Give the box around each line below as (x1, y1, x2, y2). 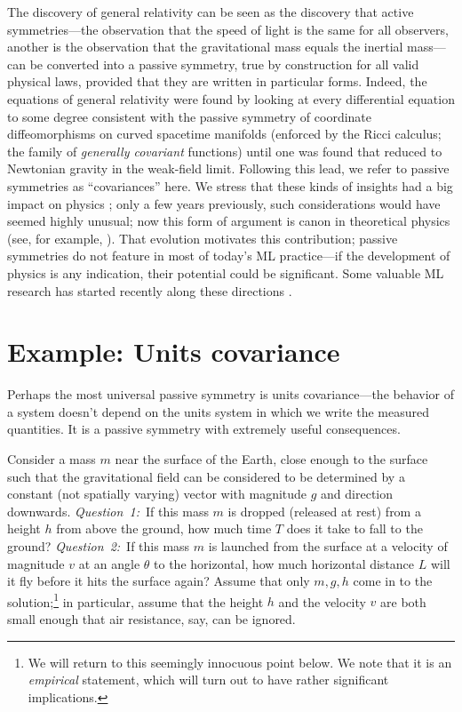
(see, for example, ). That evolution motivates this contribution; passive (7, 228, 398, 247)
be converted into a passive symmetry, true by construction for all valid (29, 54, 419, 73)
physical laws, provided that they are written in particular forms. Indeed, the (7, 72, 427, 91)
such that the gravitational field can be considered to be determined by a (7, 467, 405, 485)
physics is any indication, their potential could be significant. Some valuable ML (7, 263, 444, 282)
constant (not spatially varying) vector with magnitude (7, 484, 307, 503)
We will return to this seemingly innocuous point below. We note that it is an (28, 652, 452, 671)
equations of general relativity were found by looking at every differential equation (7, 89, 455, 108)
